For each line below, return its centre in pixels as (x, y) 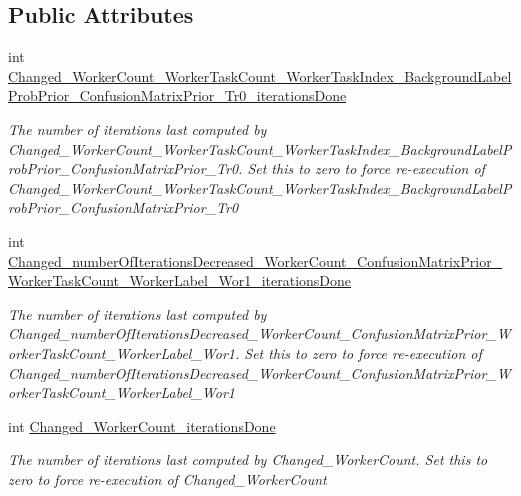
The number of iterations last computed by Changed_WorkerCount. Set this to (248, 459)
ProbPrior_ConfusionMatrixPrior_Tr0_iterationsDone (177, 95)
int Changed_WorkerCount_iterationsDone (142, 425)
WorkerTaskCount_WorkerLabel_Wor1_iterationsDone (180, 280)
